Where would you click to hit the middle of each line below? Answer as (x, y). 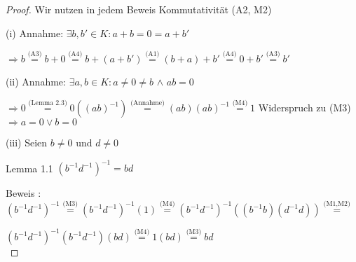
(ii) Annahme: (36, 82)
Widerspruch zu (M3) (304, 108)
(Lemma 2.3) (48, 103)
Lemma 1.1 (29, 168)
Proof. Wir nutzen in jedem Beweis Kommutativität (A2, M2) (139, 9)
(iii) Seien (27, 143)
